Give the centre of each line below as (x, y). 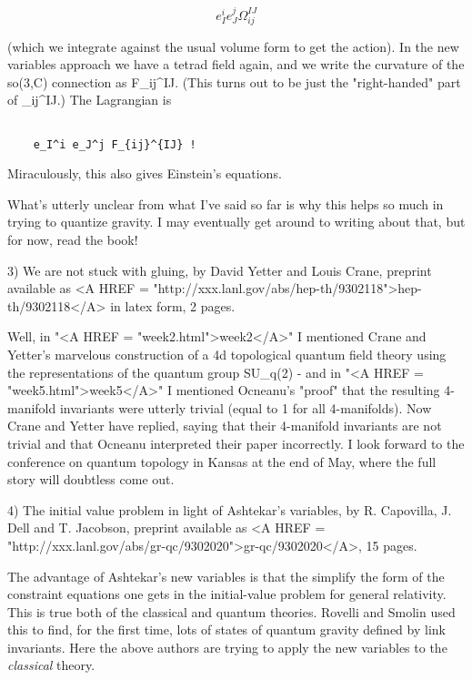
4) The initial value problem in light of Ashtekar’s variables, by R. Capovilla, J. (230, 509)
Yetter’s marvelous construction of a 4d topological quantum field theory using (227, 354)
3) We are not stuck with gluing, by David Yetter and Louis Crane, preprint (220, 270)
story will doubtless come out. (91, 479)
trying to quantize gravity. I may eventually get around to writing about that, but (236, 222)
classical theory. (51, 665)
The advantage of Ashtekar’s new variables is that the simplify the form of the (226, 576)
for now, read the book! (73, 240)
